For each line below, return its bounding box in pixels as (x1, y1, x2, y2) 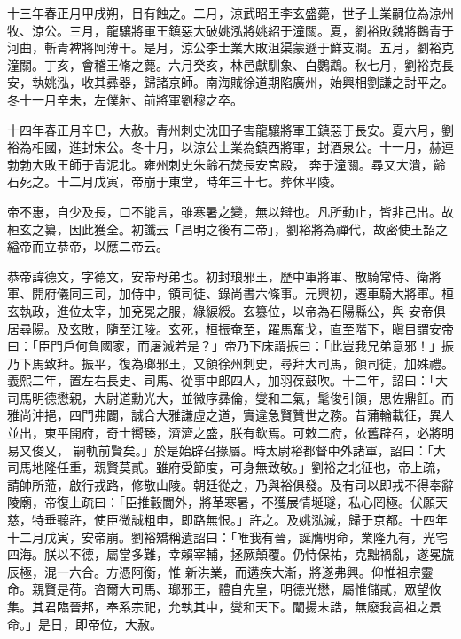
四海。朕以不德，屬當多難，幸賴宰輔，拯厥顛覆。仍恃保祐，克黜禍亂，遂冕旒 (7, 545, 454, 564)
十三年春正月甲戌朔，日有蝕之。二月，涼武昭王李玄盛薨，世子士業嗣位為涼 (7, 4, 441, 21)
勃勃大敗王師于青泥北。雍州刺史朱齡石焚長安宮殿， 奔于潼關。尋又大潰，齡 (7, 154, 446, 173)
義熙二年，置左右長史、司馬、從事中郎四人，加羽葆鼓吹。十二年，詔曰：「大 (7, 371, 448, 390)
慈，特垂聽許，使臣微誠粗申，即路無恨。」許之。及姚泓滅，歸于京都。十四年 (7, 510, 448, 529)
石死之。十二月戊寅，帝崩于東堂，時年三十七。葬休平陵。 (7, 172, 342, 191)
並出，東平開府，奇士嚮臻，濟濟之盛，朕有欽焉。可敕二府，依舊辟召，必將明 (7, 423, 454, 442)
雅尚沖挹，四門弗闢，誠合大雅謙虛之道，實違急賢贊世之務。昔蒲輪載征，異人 (7, 406, 454, 424)
